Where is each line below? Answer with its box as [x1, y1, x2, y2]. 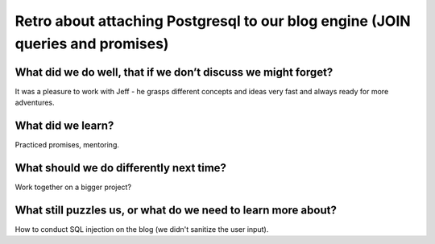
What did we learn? [14, 119, 114, 133]
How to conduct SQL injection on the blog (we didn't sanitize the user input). [14, 224, 269, 234]
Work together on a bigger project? [14, 182, 132, 192]
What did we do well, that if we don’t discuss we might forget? [14, 65, 333, 79]
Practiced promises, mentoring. [14, 140, 120, 150]
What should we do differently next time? [14, 161, 227, 175]
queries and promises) [14, 35, 169, 52]
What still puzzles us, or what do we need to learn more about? [14, 203, 338, 217]
